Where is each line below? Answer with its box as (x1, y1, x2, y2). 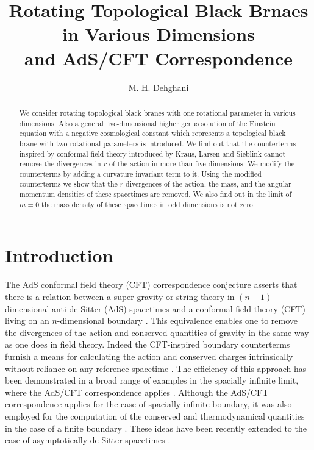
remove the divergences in (19, 159, 101, 169)
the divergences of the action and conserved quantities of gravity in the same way (5, 326, 309, 338)
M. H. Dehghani (128, 80, 189, 93)
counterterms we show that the (19, 179, 118, 189)
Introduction (5, 243, 113, 268)
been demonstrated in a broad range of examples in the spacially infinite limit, (5, 374, 299, 387)
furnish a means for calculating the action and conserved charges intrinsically (5, 349, 293, 362)
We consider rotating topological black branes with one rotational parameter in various (19, 107, 296, 118)
